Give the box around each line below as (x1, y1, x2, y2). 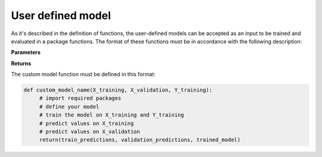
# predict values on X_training (39, 120, 134, 127)
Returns (11, 59, 32, 67)
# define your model (39, 103, 100, 110)
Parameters (11, 49, 41, 56)
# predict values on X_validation (39, 128, 140, 135)
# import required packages (39, 95, 122, 102)
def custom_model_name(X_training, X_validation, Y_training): (23, 87, 213, 93)
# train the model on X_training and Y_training (39, 112, 184, 118)
